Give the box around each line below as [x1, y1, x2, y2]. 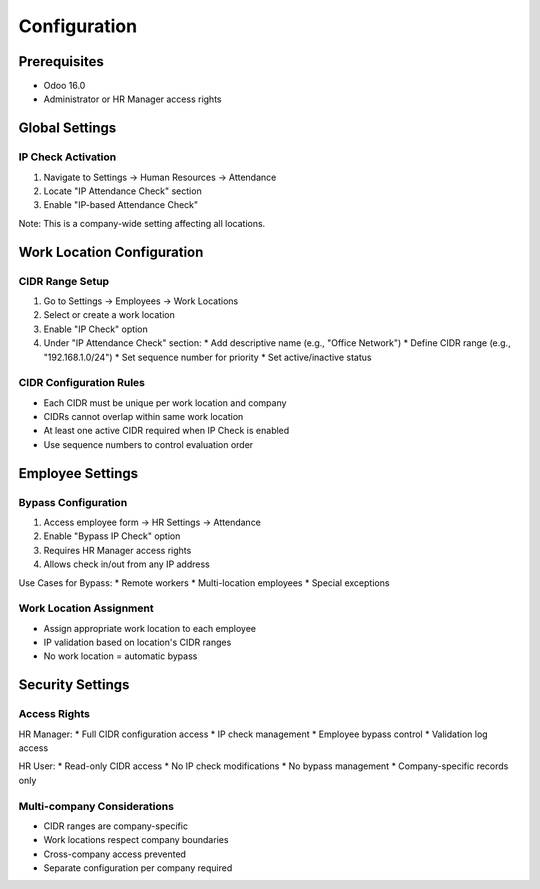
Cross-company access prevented [43, 848, 187, 860]
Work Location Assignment [18, 601, 154, 615]
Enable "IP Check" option [43, 323, 149, 335]
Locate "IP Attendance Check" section [43, 185, 202, 197]
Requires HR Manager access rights [43, 544, 192, 556]
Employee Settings [18, 465, 139, 482]
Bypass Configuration [18, 495, 128, 509]
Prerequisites [18, 53, 104, 70]
